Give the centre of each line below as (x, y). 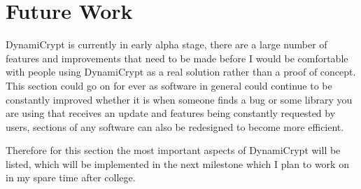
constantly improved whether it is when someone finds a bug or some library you (179, 99)
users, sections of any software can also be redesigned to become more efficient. (175, 126)
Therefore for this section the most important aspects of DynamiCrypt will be (173, 150)
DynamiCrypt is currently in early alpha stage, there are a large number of (167, 44)
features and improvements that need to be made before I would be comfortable (177, 58)
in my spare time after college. (71, 177)
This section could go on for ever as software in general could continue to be (169, 85)
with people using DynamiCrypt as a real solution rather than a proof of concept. (181, 72)
